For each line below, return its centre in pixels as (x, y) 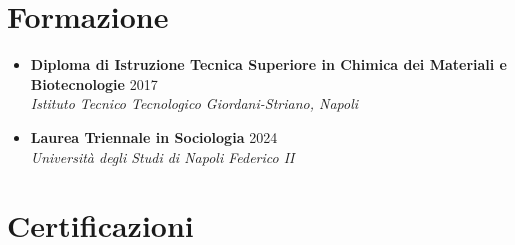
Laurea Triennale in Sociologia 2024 (154, 136)
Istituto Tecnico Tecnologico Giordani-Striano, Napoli (194, 103)
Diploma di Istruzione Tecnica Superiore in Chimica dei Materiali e (268, 64)
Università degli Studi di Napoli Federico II (162, 156)
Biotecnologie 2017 (94, 83)
